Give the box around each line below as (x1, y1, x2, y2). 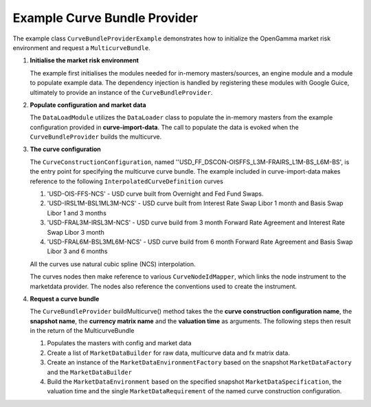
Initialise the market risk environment (30, 56, 139, 65)
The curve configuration (30, 145, 101, 154)
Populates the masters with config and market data (47, 339, 192, 347)
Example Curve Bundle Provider (12, 10, 199, 25)
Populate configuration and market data (30, 100, 147, 109)
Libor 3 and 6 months (47, 247, 108, 255)
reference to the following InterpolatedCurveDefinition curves (30, 177, 223, 185)
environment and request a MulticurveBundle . (12, 43, 150, 51)
